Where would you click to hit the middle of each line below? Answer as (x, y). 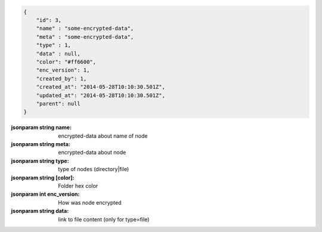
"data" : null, (58, 53)
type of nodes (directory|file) (94, 169)
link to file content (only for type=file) (104, 219)
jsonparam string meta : (41, 144)
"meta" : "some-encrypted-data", (85, 37)
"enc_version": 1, (63, 70)
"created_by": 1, (61, 78)
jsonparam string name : (41, 128)
